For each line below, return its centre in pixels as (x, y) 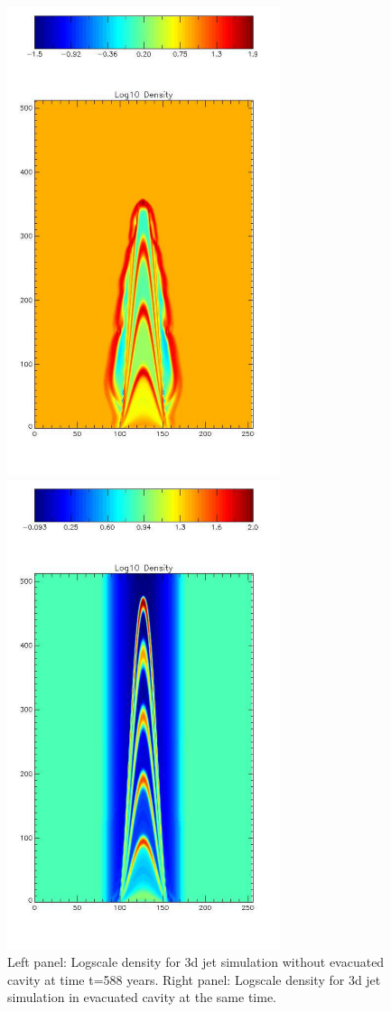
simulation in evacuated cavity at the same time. (142, 997)
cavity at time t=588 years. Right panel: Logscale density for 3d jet (194, 979)
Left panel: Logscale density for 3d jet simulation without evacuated (196, 962)
